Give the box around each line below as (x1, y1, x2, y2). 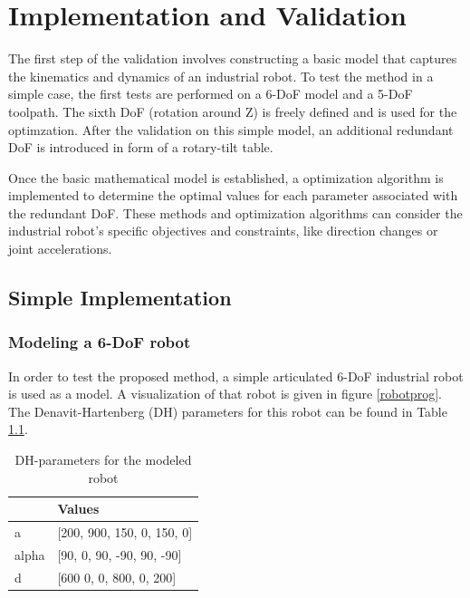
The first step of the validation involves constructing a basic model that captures (8, 49, 457, 68)
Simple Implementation (8, 284, 232, 312)
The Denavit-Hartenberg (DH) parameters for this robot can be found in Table (8, 401, 447, 420)
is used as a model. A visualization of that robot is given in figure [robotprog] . (8, 384, 442, 403)
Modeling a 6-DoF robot (8, 331, 191, 353)
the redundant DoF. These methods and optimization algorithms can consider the (8, 203, 463, 222)
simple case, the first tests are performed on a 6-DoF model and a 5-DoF (8, 84, 413, 103)
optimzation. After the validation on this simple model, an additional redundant (8, 120, 454, 139)
